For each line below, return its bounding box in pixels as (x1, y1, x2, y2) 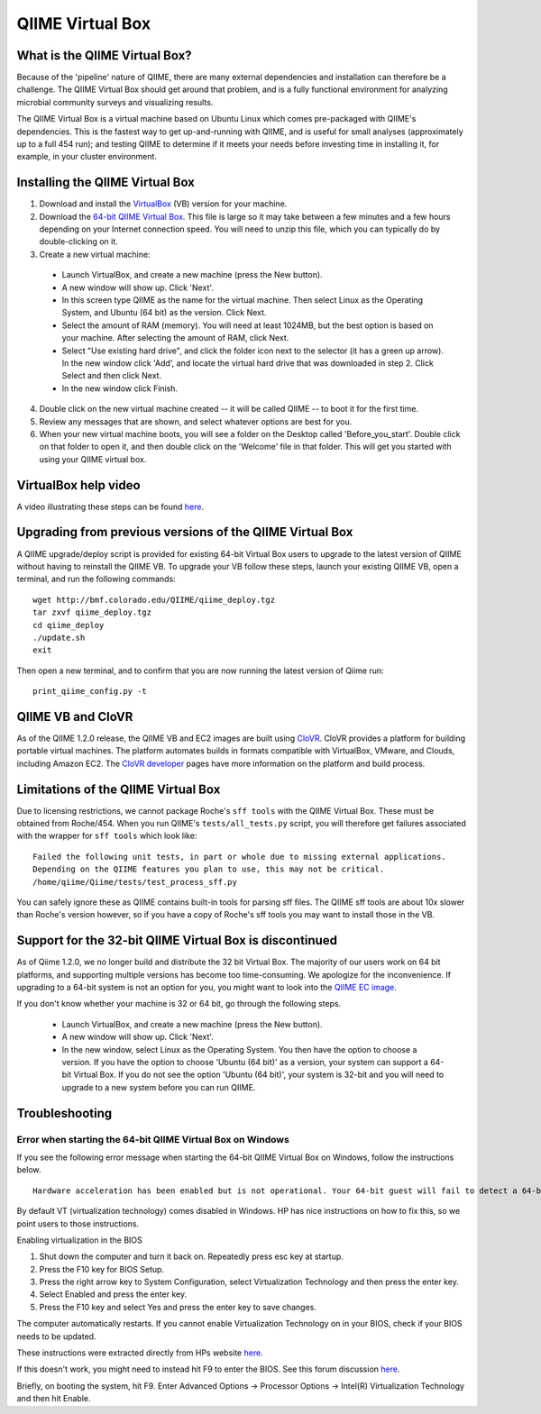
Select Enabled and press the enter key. (39, 1289, 188, 1300)
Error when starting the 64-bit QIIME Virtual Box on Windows (16, 1133, 290, 1145)
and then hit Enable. (16, 1393, 91, 1404)
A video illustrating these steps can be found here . (16, 501, 205, 512)
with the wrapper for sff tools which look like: (16, 830, 197, 842)
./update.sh (32, 632, 86, 643)
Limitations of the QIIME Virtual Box (16, 781, 221, 797)
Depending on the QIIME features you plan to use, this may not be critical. (32, 864, 385, 874)
